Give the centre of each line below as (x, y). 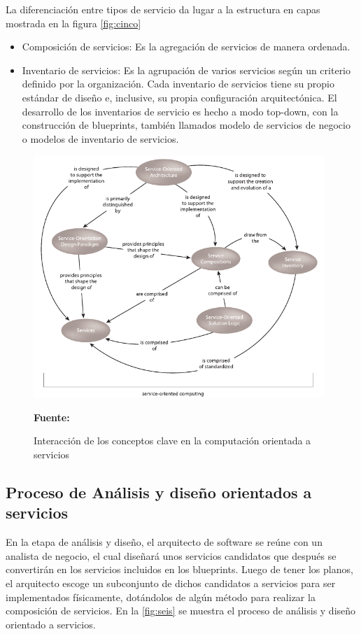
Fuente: (52, 417)
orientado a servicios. (51, 624)
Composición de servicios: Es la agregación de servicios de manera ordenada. (186, 47)
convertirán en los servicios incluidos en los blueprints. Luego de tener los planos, (179, 569)
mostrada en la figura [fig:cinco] (73, 23)
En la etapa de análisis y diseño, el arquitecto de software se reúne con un (164, 542)
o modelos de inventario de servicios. (100, 138)
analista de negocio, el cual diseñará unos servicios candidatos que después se (171, 555)
